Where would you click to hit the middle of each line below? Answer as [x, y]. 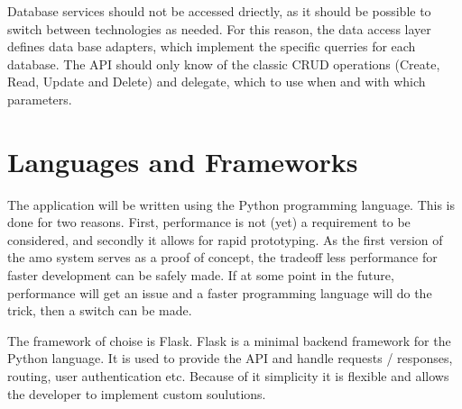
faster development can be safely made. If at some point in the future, [201, 275]
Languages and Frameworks [183, 161]
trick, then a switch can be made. [100, 310]
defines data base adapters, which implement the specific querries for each [212, 46]
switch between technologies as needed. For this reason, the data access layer [219, 28]
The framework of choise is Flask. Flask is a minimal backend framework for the [229, 340]
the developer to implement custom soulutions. [137, 393]
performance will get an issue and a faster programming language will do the [220, 292]
